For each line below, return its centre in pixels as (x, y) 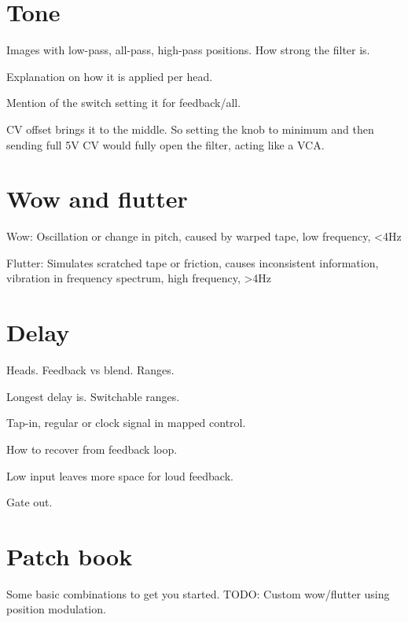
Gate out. (29, 502)
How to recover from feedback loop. (92, 449)
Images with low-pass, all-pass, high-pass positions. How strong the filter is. (188, 50)
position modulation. (56, 609)
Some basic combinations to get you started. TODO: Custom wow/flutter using (198, 593)
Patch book (70, 556)
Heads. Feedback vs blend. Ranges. (90, 370)
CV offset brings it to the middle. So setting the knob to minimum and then (190, 129)
